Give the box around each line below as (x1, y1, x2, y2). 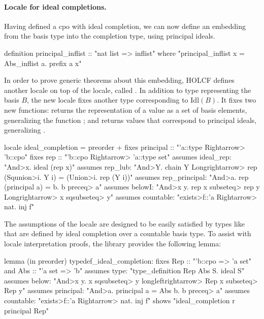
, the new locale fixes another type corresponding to (27, 94, 188, 105)
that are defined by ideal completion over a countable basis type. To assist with (4, 228, 251, 239)
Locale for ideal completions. (4, 1, 107, 12)
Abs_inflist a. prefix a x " (4, 57, 82, 68)
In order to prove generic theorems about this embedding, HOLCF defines (4, 75, 235, 85)
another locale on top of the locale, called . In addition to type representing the (4, 84, 251, 95)
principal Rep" (4, 305, 49, 315)
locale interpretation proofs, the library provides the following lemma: (4, 238, 221, 249)
